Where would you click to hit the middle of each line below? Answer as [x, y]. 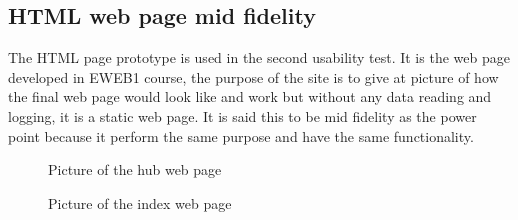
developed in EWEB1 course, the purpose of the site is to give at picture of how [253, 76]
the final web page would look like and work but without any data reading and [250, 96]
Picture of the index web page [140, 202]
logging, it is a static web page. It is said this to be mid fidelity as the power [242, 115]
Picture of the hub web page [135, 169]
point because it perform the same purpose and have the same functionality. [241, 135]
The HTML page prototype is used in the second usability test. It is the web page [259, 57]
